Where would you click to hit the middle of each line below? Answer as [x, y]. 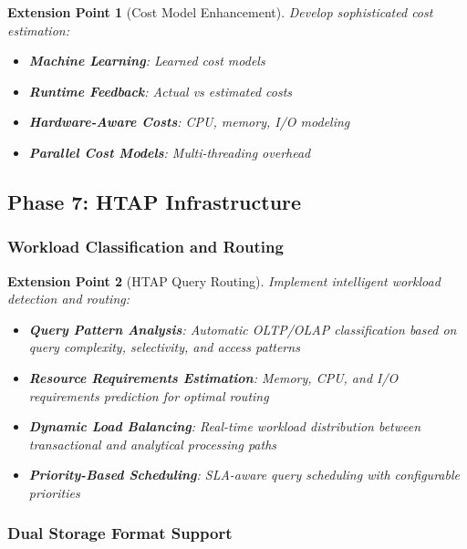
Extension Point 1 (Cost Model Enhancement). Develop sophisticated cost [220, 12]
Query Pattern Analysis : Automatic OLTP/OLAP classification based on [243, 329]
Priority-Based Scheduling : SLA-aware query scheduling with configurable [244, 475]
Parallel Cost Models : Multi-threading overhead [170, 152]
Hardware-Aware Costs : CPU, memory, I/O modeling [189, 122]
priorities [54, 492]
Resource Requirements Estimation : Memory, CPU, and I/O [213, 377]
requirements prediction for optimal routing [149, 395]
